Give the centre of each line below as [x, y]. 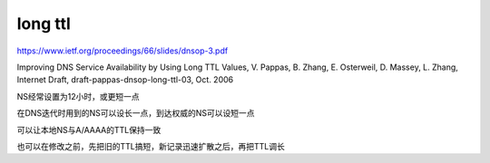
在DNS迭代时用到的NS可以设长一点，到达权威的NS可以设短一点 [136, 113]
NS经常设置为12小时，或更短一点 [78, 96]
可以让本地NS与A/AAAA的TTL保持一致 [89, 129]
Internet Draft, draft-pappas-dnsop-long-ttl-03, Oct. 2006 [125, 80]
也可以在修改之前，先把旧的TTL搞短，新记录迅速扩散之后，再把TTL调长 [151, 146]
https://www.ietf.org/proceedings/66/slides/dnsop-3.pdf [122, 51]
